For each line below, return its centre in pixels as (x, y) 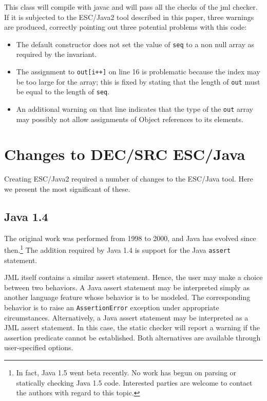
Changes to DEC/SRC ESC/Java (125, 154)
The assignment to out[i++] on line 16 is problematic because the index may (138, 72)
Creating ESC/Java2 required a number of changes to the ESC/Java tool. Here (129, 179)
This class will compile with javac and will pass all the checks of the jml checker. (131, 7)
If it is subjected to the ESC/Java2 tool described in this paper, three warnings (129, 17)
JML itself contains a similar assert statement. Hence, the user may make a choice (133, 277)
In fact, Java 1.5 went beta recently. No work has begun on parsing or (126, 373)
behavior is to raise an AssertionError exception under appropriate (112, 307)
